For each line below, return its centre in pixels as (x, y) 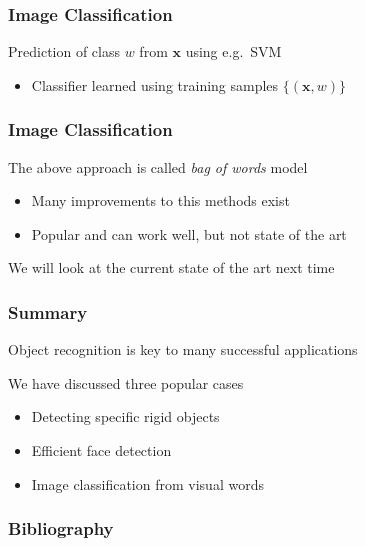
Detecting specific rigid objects (125, 416)
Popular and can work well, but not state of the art (189, 233)
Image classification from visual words (147, 483)
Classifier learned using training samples (155, 84)
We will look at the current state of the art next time (171, 267)
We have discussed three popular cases (126, 382)
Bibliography (61, 528)
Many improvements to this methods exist (160, 200)
